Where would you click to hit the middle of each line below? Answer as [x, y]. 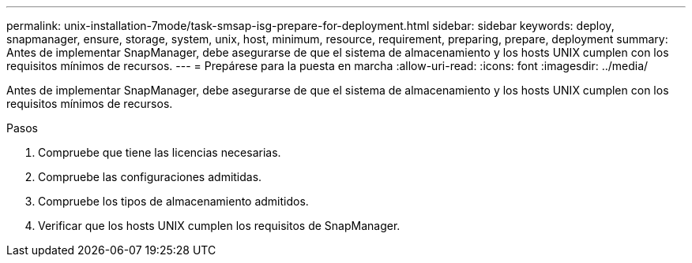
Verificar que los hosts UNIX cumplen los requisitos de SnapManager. [219, 226]
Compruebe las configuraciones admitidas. [150, 177]
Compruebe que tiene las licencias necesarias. [160, 152]
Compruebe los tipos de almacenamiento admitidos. [173, 201]
